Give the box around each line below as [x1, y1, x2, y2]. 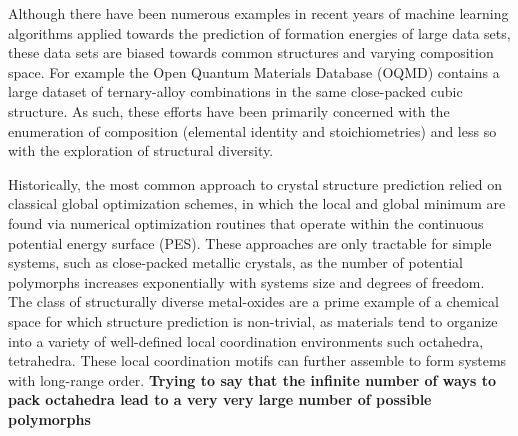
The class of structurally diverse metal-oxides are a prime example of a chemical [8, 291, 499, 312]
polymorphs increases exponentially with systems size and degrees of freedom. [8, 271, 485, 292]
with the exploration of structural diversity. [8, 140, 274, 161]
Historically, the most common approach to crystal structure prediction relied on [8, 173, 503, 194]
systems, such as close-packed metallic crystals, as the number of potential [8, 252, 463, 273]
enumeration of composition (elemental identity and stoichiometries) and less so [8, 120, 497, 141]
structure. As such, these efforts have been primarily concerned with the [8, 100, 450, 121]
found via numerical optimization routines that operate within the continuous [8, 212, 484, 233]
